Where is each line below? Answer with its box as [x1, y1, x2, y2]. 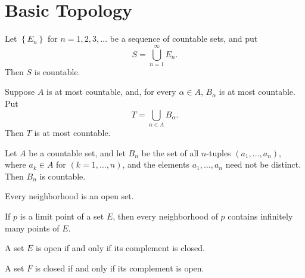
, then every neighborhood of [113, 209, 218, 222]
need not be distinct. [225, 158, 301, 171]
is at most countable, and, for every [46, 85, 176, 98]
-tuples [206, 146, 231, 159]
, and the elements [122, 158, 189, 171]
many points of [5, 221, 60, 234]
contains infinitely [228, 209, 293, 222]
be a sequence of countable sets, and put [110, 32, 258, 45]
